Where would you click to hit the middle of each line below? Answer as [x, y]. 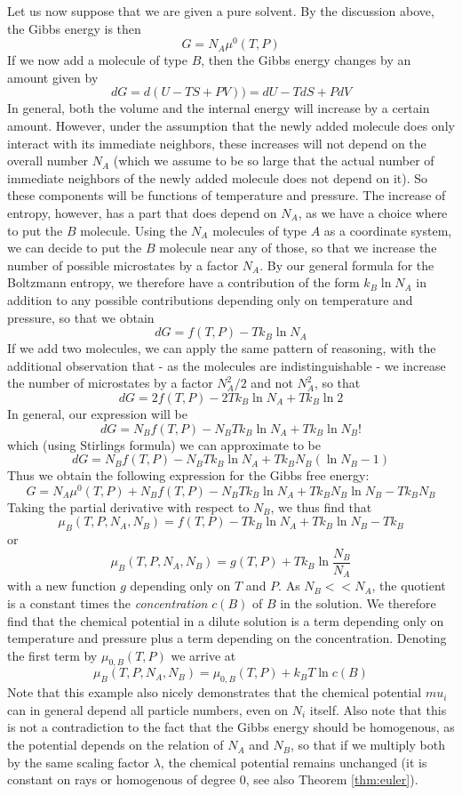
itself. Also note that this [378, 709]
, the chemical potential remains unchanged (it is [294, 762]
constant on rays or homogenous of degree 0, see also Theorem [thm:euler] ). [213, 779]
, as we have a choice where [373, 213]
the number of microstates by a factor [110, 383]
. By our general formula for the [347, 265]
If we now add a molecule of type [97, 60]
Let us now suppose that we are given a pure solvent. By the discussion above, [221, 11]
